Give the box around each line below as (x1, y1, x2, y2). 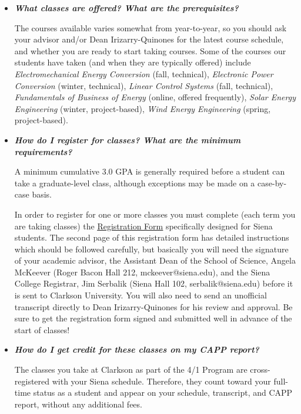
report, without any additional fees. (14, 397, 142, 410)
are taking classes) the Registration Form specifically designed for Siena (14, 219, 273, 232)
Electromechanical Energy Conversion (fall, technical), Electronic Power (14, 67, 273, 80)
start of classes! (14, 323, 70, 336)
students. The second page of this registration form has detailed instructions (14, 231, 289, 244)
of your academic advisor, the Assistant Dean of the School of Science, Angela (14, 254, 296, 267)
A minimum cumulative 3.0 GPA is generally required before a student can (14, 165, 285, 178)
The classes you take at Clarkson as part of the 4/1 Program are (14, 363, 248, 376)
